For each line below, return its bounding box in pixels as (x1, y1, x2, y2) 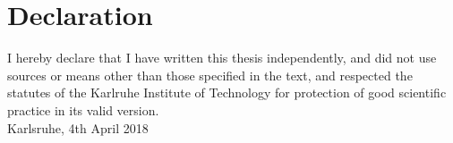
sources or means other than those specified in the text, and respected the (7, 65, 413, 84)
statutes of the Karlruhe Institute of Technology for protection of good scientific (7, 83, 447, 102)
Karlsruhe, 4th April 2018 (7, 118, 149, 137)
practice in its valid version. (7, 100, 159, 119)
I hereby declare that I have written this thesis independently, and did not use (7, 48, 437, 67)
